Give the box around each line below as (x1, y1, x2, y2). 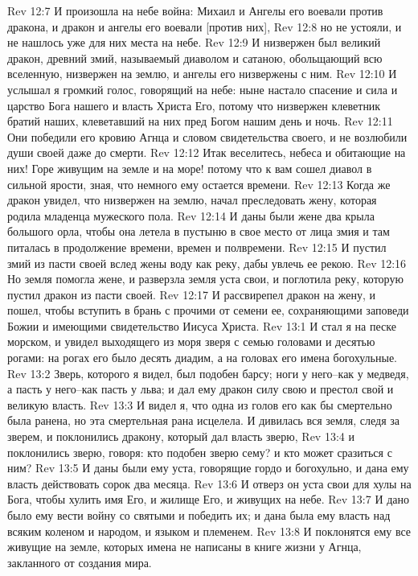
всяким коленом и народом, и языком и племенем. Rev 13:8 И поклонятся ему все (7, 522, 412, 539)
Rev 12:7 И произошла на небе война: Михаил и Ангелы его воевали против (7, 2, 383, 19)
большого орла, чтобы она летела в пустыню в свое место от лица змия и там (7, 223, 390, 240)
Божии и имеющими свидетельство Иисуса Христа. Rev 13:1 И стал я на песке (7, 317, 396, 334)
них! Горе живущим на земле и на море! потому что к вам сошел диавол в (7, 159, 372, 176)
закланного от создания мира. (7, 553, 152, 570)
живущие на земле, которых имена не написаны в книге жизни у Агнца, (7, 538, 362, 555)
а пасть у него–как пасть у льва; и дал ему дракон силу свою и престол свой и (7, 381, 394, 397)
